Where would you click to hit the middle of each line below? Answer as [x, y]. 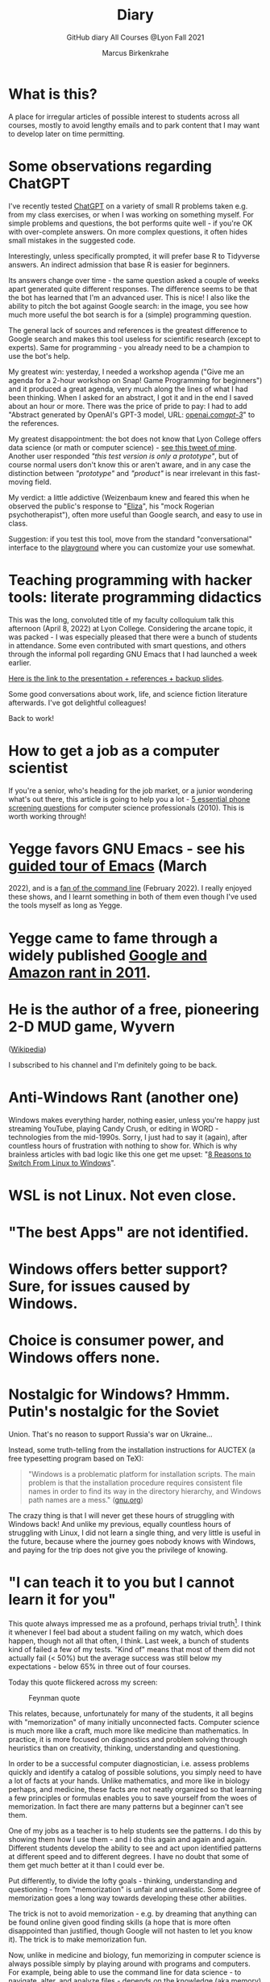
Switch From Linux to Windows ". [62, 1162]
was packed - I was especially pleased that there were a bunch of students [133, 637]
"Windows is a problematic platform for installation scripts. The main [141, 1474]
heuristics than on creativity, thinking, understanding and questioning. [125, 1748]
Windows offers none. [84, 1358]
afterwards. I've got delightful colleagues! [77, 702]
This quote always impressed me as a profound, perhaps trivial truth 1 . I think [135, 1623]
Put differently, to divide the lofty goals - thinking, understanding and [123, 1880]
